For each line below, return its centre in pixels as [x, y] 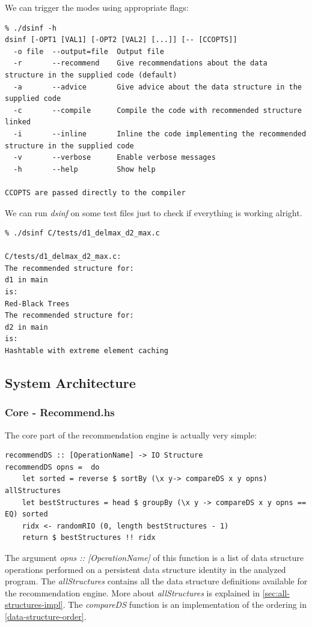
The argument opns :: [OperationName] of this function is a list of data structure [154, 557]
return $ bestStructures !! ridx [89, 538]
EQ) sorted [26, 514]
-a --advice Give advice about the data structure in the [158, 87]
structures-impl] [34, 604]
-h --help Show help [84, 169]
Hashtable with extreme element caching [87, 351]
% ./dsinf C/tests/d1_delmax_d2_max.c [82, 233]
